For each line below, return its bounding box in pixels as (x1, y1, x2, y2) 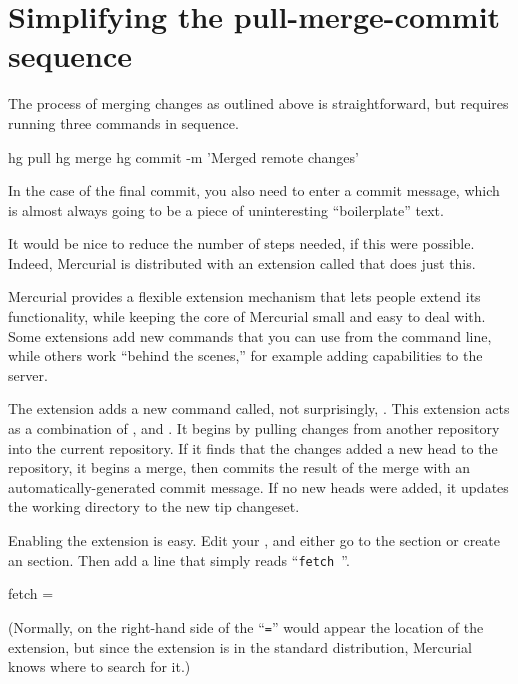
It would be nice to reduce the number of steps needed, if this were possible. (8, 233, 475, 254)
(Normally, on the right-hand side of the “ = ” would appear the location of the (8, 616, 484, 637)
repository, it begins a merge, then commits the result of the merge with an (8, 457, 471, 478)
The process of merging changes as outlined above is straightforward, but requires (8, 93, 509, 114)
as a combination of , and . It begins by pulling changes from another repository (8, 418, 500, 439)
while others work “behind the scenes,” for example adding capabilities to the (8, 345, 483, 366)
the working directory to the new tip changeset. (8, 496, 300, 517)
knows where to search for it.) (8, 656, 191, 677)
